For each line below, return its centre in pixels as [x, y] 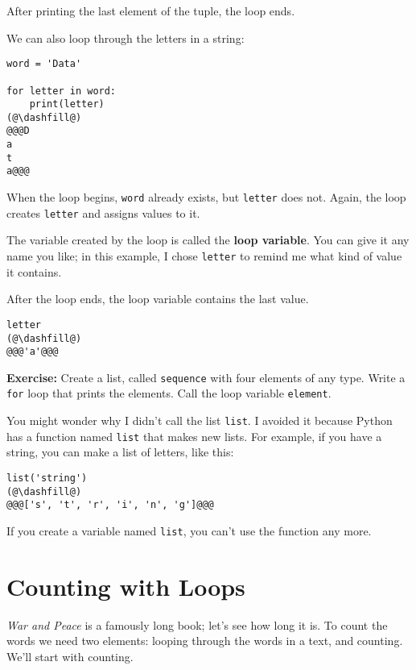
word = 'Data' [44, 64]
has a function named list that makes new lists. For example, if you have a [194, 436]
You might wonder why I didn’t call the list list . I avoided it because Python [200, 420]
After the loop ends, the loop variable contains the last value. [158, 299]
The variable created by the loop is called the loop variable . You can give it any [208, 240]
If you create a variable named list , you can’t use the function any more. [189, 531]
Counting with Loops [126, 586]
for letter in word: [62, 91]
